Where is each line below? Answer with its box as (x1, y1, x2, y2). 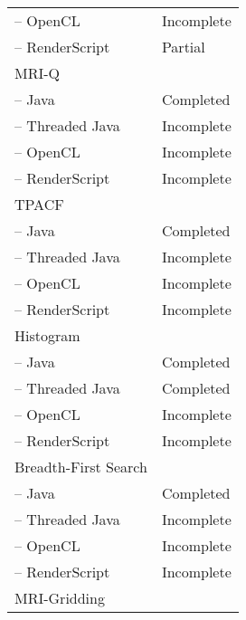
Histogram (14, 325, 80, 346)
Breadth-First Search (14, 456, 147, 477)
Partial (161, 36, 205, 57)
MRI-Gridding (14, 587, 105, 608)
